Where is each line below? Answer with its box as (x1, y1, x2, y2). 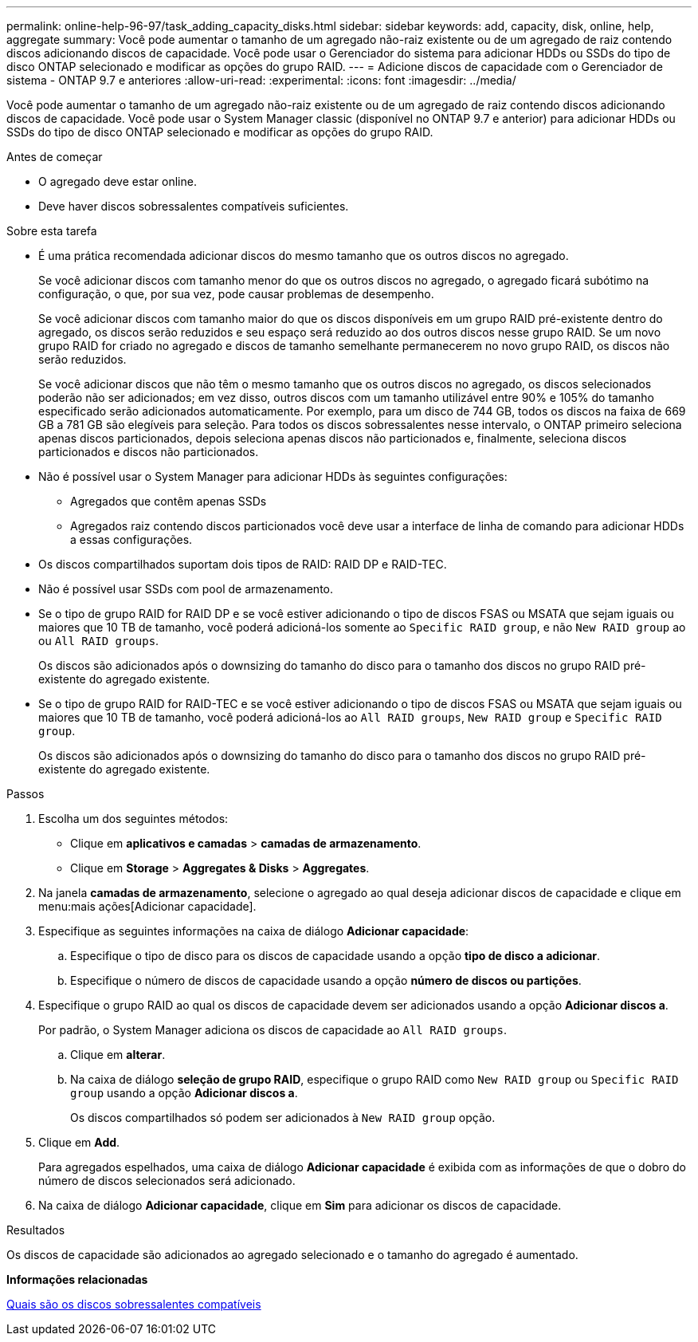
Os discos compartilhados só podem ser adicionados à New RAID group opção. (70, 1111, 496, 1124)
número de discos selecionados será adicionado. (38, 1174, 296, 1187)
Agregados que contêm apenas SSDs (70, 494, 267, 508)
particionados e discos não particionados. (38, 445, 259, 458)
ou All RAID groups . (38, 634, 159, 647)
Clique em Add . (38, 1135, 120, 1149)
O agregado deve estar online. (38, 175, 197, 188)
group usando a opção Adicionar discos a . (70, 1086, 298, 1100)
